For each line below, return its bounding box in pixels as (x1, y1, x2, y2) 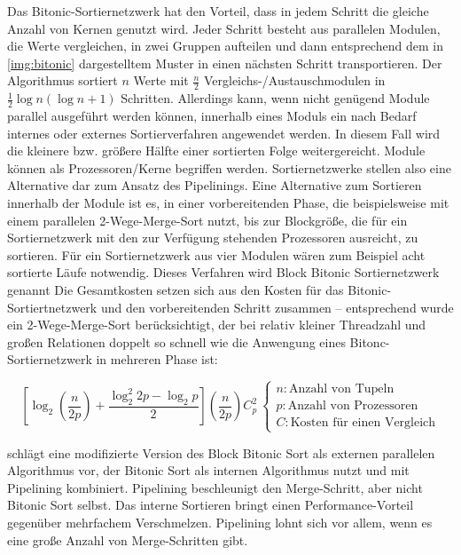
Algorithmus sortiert (7, 71, 118, 90)
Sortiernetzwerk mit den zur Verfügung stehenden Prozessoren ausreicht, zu (7, 228, 418, 247)
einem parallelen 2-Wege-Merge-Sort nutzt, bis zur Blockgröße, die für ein (7, 210, 408, 229)
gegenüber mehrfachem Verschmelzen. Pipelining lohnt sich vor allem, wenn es (7, 512, 433, 531)
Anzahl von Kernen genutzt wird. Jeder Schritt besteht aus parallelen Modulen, (7, 19, 441, 37)
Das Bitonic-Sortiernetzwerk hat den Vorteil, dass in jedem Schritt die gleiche (7, 2, 429, 20)
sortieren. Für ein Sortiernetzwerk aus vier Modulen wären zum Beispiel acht (7, 245, 426, 264)
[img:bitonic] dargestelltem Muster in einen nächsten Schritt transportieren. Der (7, 53, 442, 72)
